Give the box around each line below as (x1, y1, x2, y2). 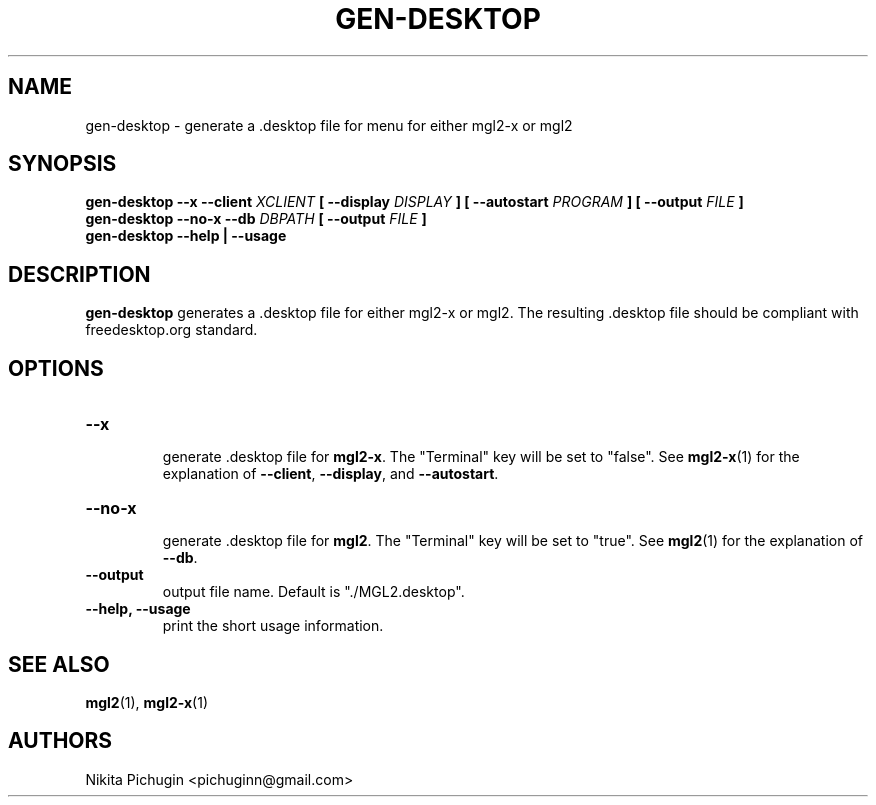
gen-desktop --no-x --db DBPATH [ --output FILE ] (85, 210, 427, 228)
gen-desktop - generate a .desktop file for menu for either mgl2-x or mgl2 (85, 116, 573, 134)
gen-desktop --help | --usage (85, 227, 287, 245)
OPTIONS (8, 355, 104, 381)
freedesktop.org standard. (85, 321, 258, 339)
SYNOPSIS (8, 151, 117, 177)
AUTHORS (8, 728, 113, 754)
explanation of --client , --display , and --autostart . (162, 465, 499, 483)
